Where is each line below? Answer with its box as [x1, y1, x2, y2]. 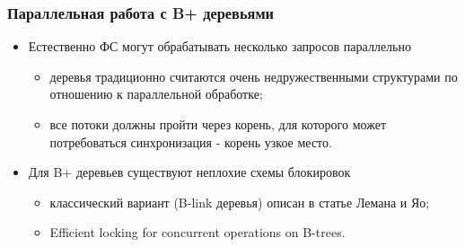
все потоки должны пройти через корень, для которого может [49, 115, 386, 133]
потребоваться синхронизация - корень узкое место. [49, 132, 332, 151]
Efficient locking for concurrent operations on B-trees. [49, 223, 346, 242]
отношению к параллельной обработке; [49, 84, 263, 103]
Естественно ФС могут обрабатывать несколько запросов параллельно [28, 37, 411, 56]
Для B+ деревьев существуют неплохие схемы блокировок [28, 163, 351, 181]
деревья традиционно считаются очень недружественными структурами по [49, 66, 458, 85]
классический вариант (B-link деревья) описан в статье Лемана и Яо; [49, 192, 430, 211]
